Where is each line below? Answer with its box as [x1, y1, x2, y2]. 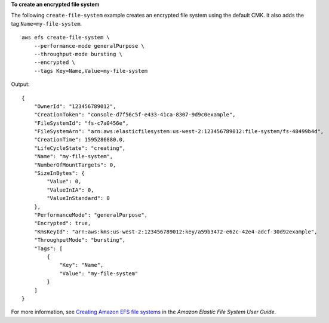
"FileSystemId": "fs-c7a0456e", [33, 119, 129, 127]
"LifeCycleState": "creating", [33, 144, 126, 152]
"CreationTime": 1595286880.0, [33, 136, 126, 143]
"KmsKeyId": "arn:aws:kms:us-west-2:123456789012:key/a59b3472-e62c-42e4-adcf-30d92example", [33, 228, 318, 235]
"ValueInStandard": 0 [47, 195, 110, 202]
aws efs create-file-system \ [21, 34, 110, 41]
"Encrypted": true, [33, 220, 91, 227]
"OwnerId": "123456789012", [33, 103, 116, 110]
